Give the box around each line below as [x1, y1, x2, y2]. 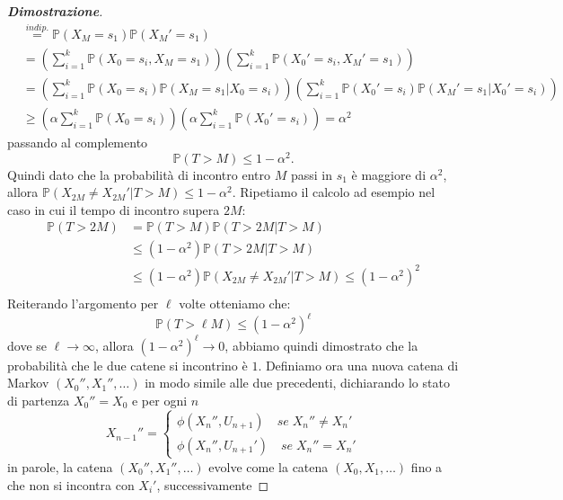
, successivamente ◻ [156, 475, 269, 494]
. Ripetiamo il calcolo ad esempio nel [232, 183, 435, 201]
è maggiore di [351, 165, 427, 183]
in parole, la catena [7, 457, 113, 476]
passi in [290, 165, 332, 183]
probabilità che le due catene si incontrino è [7, 355, 248, 374]
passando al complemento [7, 132, 148, 151]
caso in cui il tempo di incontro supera [7, 200, 220, 219]
